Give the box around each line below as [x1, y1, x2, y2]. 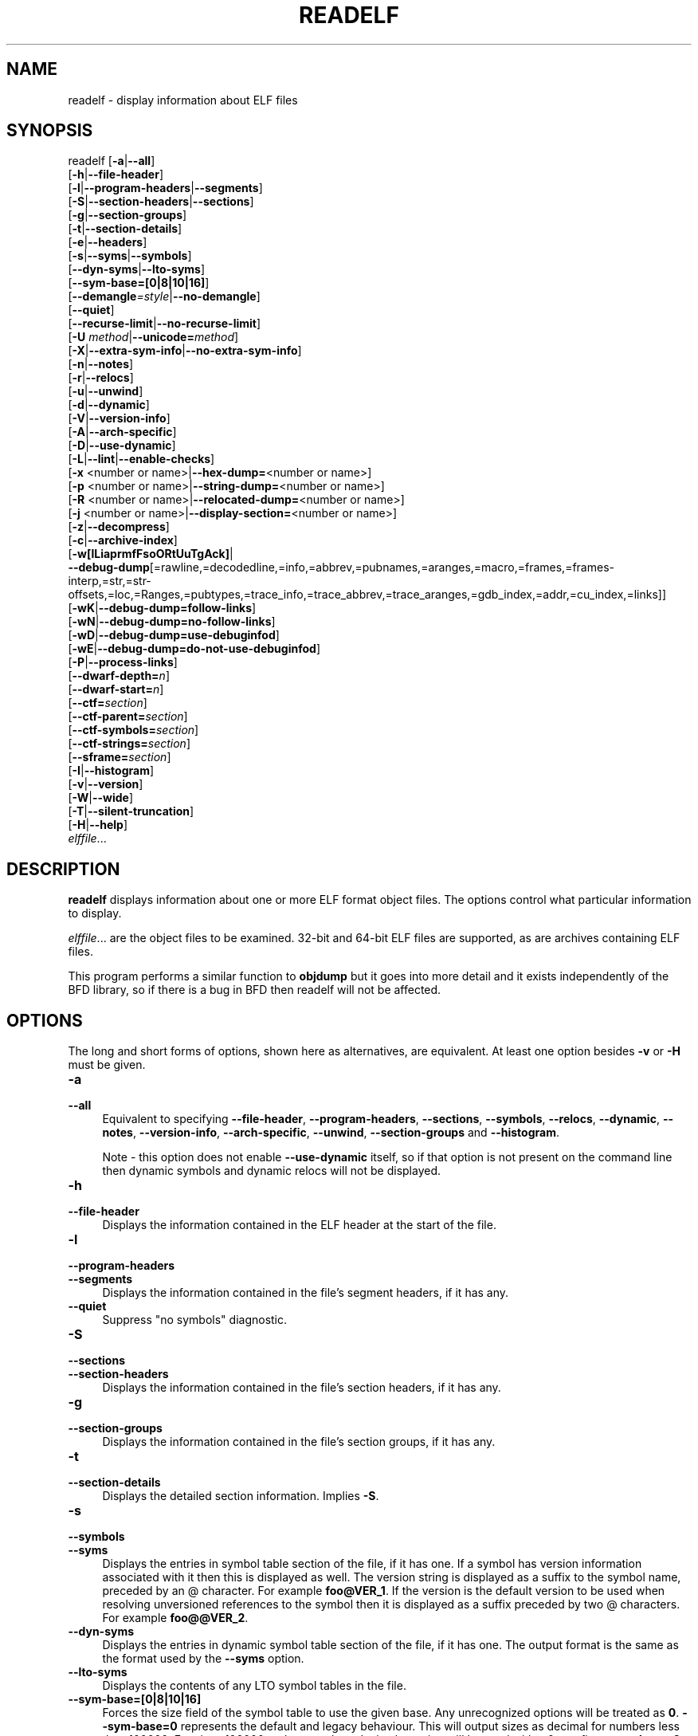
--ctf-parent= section [72, 709, 184, 724]
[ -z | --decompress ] [68, 520, 170, 534]
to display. [68, 906, 122, 921]
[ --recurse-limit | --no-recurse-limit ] [68, 316, 261, 331]
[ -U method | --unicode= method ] [68, 330, 239, 344]
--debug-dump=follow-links [98, 601, 253, 615]
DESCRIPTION [6, 858, 120, 879]
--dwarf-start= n [72, 682, 160, 697]
